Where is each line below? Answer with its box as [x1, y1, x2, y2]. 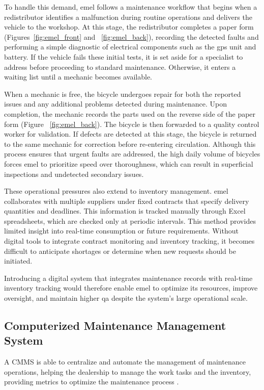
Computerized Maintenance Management [4, 318, 226, 333]
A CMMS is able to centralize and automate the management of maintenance [4, 356, 246, 367]
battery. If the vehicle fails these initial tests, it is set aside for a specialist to [4, 51, 243, 62]
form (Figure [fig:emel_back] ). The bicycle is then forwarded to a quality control [4, 118, 259, 129]
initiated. [4, 255, 33, 266]
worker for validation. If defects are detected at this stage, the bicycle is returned [4, 128, 257, 139]
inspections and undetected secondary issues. [4, 168, 144, 179]
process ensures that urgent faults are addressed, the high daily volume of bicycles [4, 148, 260, 159]
